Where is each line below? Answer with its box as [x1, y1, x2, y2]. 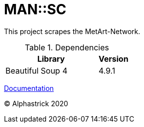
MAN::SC [4, 1, 67, 18]
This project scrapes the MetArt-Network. [4, 27, 141, 36]
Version [98, 53, 129, 64]
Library [37, 53, 65, 64]
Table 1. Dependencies [25, 42, 109, 52]
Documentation [4, 84, 54, 92]
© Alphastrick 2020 [4, 99, 68, 108]
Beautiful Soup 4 [5, 65, 68, 76]
